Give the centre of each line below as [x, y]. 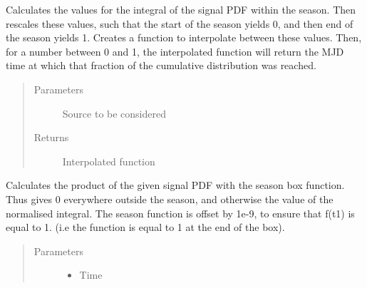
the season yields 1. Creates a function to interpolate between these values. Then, [184, 37]
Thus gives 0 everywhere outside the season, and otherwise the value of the [170, 199]
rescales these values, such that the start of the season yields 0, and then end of [180, 23]
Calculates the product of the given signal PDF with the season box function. [175, 185]
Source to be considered [114, 113]
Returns [51, 137]
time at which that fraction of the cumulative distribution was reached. [161, 65]
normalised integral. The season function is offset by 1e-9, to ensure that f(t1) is [180, 213]
